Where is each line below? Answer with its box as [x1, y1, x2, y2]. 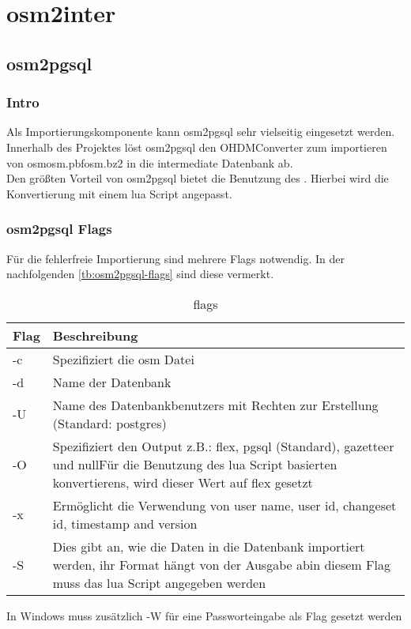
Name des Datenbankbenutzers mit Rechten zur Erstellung [52, 395, 379, 414]
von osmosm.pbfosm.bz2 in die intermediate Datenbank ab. [6, 154, 293, 171]
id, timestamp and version [52, 514, 198, 533]
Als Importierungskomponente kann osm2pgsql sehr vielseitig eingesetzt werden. [6, 123, 395, 140]
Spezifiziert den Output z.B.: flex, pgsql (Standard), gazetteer [52, 436, 394, 455]
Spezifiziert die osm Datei [52, 349, 194, 368]
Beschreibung [52, 326, 138, 345]
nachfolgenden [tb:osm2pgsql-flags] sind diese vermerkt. [6, 266, 274, 282]
